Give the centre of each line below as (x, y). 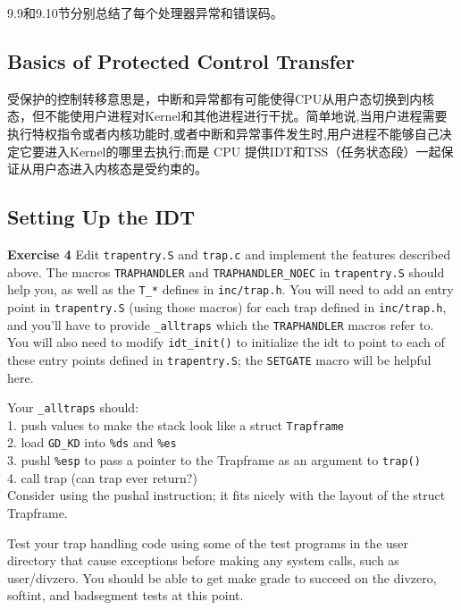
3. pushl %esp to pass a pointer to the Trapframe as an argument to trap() (214, 460)
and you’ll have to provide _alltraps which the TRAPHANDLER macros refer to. (221, 324)
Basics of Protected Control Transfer (181, 60)
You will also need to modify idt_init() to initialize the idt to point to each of (226, 342)
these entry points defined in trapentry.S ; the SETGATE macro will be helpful (219, 359)
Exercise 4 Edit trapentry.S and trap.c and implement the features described (229, 254)
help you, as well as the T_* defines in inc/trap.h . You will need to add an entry (230, 289)
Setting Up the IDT (101, 217)
